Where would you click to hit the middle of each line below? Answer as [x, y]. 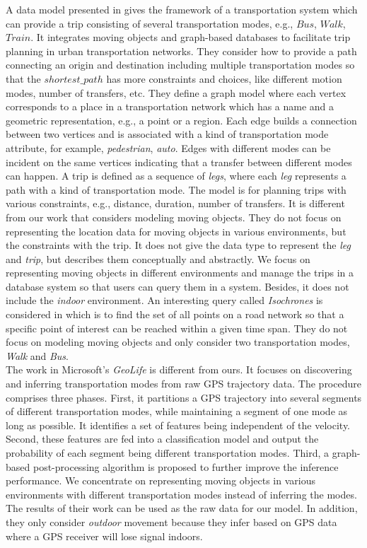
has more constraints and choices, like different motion [224, 78]
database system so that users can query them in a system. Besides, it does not [177, 286]
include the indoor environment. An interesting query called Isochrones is [164, 300]
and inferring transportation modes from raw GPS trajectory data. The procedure [183, 384]
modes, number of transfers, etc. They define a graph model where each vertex [176, 92]
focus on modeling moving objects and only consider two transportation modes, [178, 342]
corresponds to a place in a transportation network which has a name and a [170, 106]
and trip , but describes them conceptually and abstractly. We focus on [158, 258]
